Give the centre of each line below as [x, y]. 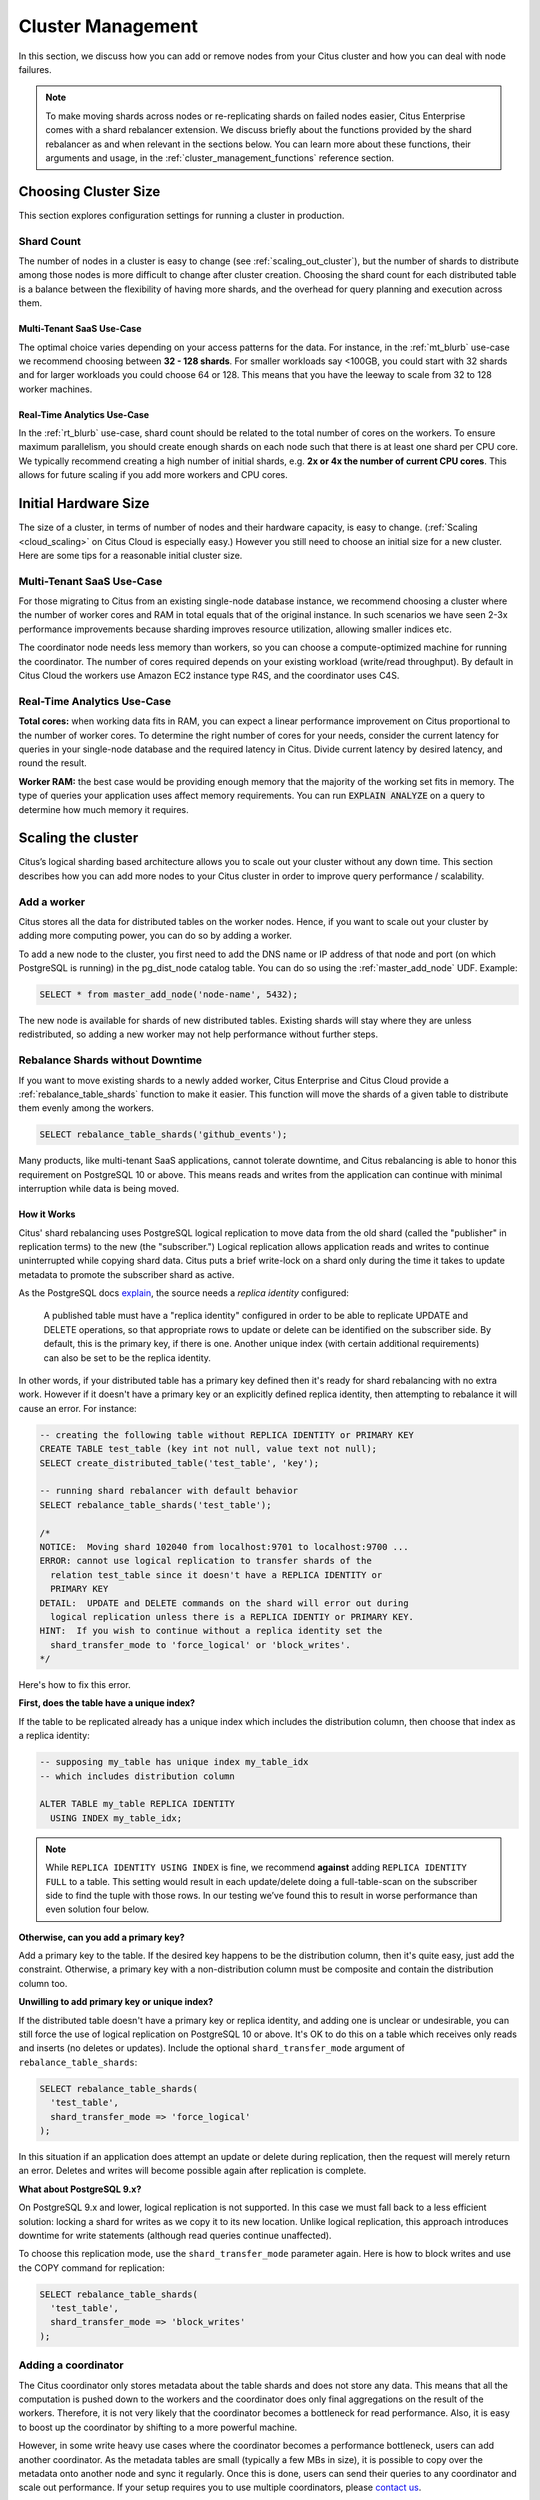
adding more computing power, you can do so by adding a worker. [155, 936]
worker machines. [55, 389]
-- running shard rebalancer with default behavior [169, 1491]
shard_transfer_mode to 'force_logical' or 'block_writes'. [200, 1644]
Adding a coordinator [71, 2365]
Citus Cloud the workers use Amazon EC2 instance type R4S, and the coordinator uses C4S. [209, 676]
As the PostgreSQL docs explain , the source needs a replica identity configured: [183, 1293]
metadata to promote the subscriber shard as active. [126, 1274]
